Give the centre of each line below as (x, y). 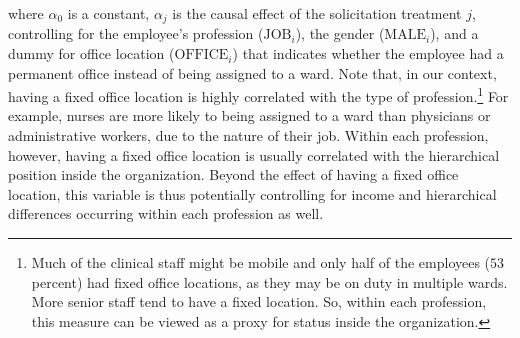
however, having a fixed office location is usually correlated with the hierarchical (254, 154)
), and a (454, 33)
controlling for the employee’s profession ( (136, 33)
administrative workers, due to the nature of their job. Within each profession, (248, 135)
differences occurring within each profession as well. (166, 213)
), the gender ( (340, 33)
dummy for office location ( (91, 53)
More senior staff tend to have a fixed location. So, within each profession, (259, 301)
